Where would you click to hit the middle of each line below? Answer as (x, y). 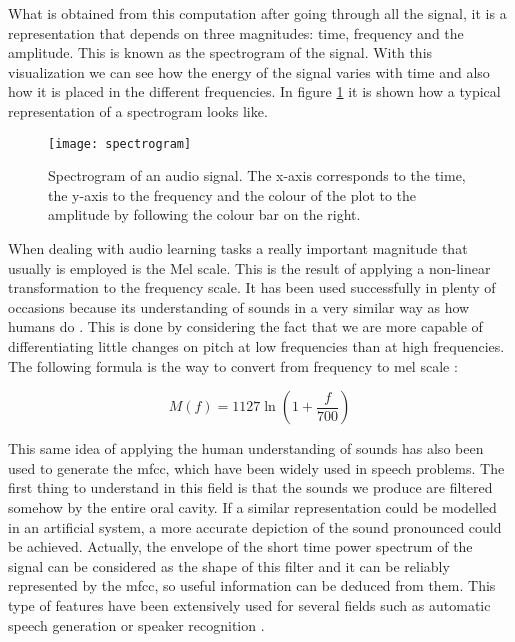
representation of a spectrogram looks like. (138, 110)
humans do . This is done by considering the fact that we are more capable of (245, 326)
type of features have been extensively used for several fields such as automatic (249, 604)
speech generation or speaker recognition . (136, 624)
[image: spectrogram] (120, 143)
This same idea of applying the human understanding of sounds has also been (246, 448)
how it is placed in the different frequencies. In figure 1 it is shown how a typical (254, 91)
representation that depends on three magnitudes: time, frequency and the (236, 32)
